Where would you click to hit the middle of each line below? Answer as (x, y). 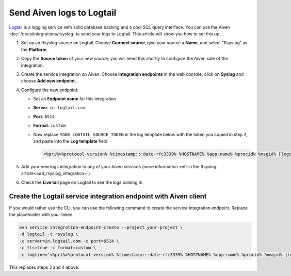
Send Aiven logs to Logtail (63, 13)
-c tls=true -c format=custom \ (58, 248)
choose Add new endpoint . (48, 81)
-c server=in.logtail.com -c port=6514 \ (69, 241)
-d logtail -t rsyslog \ (49, 234)
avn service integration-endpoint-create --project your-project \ (101, 227)
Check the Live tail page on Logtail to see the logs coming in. (82, 182)
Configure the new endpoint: (50, 90)
